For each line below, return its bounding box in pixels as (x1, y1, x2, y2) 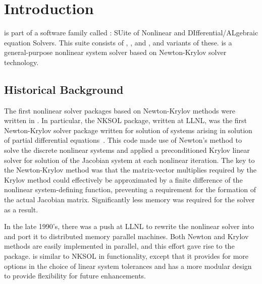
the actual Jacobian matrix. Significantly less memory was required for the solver (4, 194, 255, 205)
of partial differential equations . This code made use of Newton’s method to (4, 135, 242, 145)
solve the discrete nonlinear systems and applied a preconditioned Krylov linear (4, 145, 250, 155)
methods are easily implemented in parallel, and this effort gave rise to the (4, 241, 235, 251)
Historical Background (4, 81, 124, 97)
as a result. (4, 204, 38, 214)
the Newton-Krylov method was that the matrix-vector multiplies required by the (4, 164, 257, 175)
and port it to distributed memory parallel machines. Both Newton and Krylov (4, 231, 249, 241)
